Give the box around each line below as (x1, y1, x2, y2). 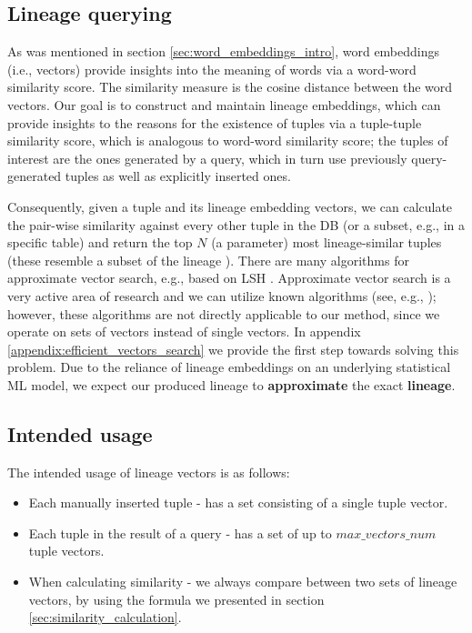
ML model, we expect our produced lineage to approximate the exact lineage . (7, 375, 456, 394)
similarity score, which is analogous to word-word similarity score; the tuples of (7, 131, 448, 150)
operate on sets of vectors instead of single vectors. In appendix (7, 322, 361, 341)
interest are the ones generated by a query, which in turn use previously (7, 148, 407, 167)
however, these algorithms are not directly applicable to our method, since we (7, 304, 440, 323)
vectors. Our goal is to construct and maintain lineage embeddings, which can (7, 95, 441, 114)
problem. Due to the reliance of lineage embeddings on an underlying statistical (7, 357, 451, 377)
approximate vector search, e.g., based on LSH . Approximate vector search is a (7, 268, 451, 287)
